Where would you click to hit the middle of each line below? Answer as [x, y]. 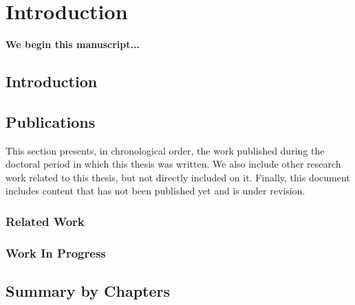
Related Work [45, 221]
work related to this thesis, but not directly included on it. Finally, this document [178, 177]
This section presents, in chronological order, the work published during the [165, 150]
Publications [51, 121]
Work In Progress [56, 252]
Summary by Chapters [88, 291]
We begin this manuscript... [73, 44]
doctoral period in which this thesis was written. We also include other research [173, 164]
